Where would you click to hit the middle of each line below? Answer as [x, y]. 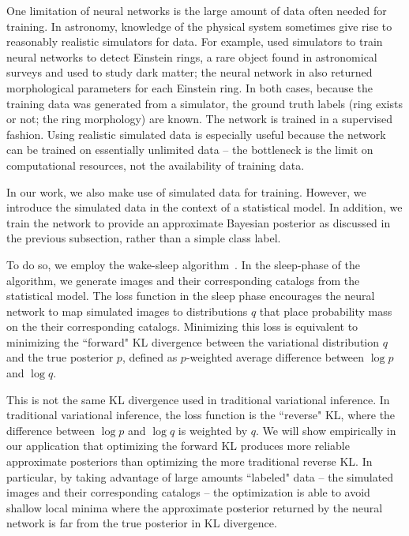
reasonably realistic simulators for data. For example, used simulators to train [195, 41]
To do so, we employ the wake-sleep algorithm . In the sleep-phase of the [183, 264]
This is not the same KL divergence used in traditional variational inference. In [198, 399]
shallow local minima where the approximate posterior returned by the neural [195, 507]
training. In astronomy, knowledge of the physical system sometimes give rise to [199, 26]
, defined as [150, 357]
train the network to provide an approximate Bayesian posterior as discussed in [199, 222]
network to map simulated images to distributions [127, 311]
